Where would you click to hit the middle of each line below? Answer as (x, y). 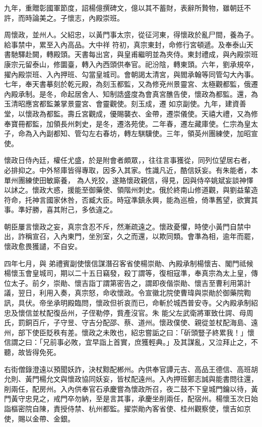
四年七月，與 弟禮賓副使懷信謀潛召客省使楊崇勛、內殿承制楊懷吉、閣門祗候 (129, 263)
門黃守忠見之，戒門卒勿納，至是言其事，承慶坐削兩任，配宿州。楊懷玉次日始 (131, 399)
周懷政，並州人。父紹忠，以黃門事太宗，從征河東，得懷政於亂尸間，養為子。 (131, 35)
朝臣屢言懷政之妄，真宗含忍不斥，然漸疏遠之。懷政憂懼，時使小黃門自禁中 (127, 226)
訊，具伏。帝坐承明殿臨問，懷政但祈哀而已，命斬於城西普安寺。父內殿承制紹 (131, 303)
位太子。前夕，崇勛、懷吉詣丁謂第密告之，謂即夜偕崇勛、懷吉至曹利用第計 (127, 283)
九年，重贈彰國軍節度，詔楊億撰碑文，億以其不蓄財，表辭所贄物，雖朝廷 (124, 8)
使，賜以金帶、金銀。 (39, 418)
